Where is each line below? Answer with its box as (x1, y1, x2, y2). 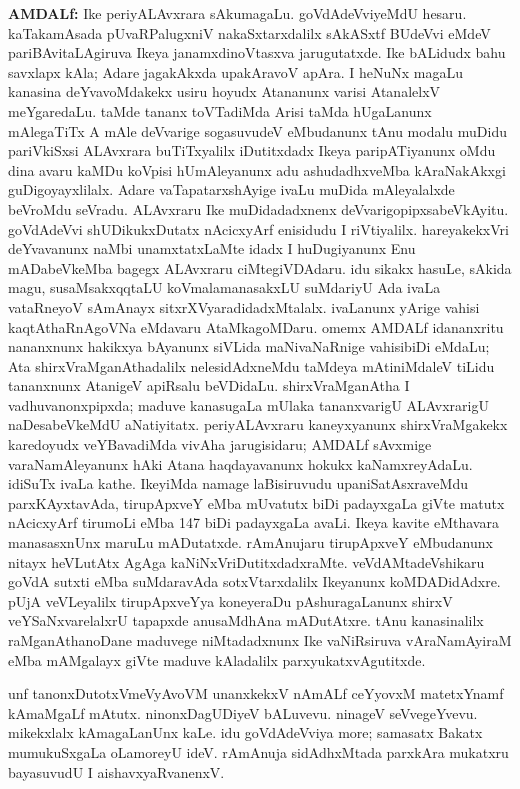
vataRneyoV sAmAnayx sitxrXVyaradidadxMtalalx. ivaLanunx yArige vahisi (8, 296, 480, 317)
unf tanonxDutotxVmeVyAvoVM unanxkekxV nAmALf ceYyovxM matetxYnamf (8, 683, 504, 704)
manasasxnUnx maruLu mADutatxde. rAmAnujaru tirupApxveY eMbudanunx (8, 532, 493, 553)
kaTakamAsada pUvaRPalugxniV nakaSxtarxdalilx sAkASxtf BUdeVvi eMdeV (8, 22, 491, 43)
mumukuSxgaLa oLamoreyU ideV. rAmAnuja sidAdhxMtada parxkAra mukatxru (8, 741, 509, 762)
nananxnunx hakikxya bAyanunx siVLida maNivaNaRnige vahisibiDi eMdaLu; (8, 336, 490, 357)
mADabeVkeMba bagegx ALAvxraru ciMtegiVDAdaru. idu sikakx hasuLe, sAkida (8, 257, 512, 278)
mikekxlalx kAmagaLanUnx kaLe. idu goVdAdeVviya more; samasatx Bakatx (8, 722, 483, 743)
